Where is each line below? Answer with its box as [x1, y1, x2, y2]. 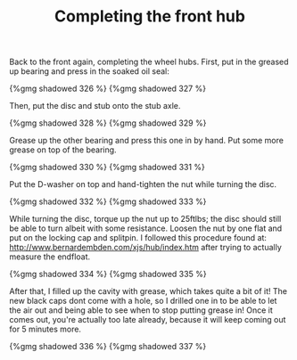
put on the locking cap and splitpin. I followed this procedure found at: [9, 233, 268, 243]
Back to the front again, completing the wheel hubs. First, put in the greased [9, 56, 289, 68]
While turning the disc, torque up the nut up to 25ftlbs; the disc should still [9, 214, 282, 225]
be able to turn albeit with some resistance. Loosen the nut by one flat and [9, 223, 283, 233]
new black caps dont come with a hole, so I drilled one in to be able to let [9, 296, 277, 307]
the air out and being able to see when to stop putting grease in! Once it [9, 305, 274, 315]
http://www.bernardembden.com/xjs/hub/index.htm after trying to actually [9, 242, 283, 253]
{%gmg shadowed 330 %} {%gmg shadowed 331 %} [9, 162, 205, 173]
